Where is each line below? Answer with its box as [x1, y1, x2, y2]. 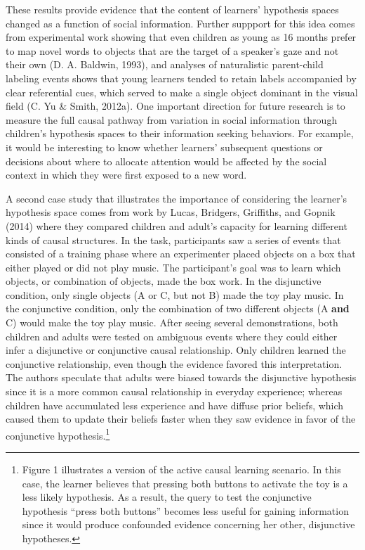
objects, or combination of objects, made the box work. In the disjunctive [6, 274, 321, 288]
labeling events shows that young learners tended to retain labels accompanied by [6, 70, 357, 85]
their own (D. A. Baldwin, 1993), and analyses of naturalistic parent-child [6, 57, 324, 72]
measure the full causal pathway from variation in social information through [6, 112, 338, 127]
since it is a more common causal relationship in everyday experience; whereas [6, 384, 343, 399]
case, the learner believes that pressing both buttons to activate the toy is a [22, 475, 348, 490]
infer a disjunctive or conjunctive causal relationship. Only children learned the [6, 343, 346, 357]
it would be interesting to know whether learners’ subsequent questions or [6, 139, 323, 154]
